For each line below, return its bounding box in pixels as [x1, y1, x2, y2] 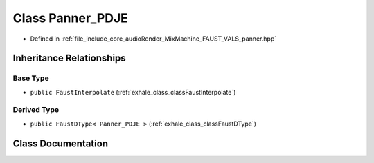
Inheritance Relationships [12, 52, 126, 64]
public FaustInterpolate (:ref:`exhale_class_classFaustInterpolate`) [30, 88, 236, 96]
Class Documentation [12, 137, 109, 149]
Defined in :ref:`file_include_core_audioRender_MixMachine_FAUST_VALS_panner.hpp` [30, 35, 277, 43]
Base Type [12, 73, 49, 83]
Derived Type [12, 105, 59, 115]
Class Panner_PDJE [12, 10, 128, 26]
